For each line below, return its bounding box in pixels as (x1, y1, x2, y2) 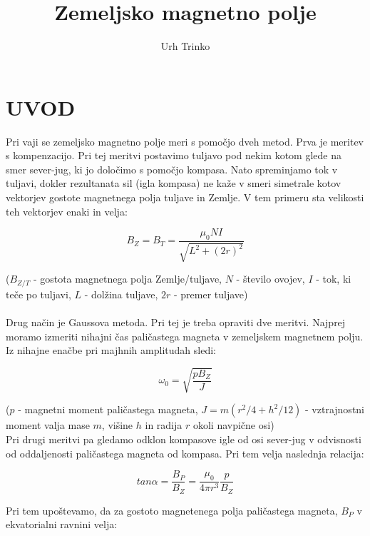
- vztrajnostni (305, 402, 365, 417)
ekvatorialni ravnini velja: (6, 517, 118, 532)
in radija (145, 418, 183, 433)
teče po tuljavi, (6, 286, 71, 301)
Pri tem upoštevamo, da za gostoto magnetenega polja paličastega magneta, (6, 502, 338, 517)
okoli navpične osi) (192, 418, 274, 433)
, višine (101, 418, 133, 433)
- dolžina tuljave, (84, 286, 158, 301)
